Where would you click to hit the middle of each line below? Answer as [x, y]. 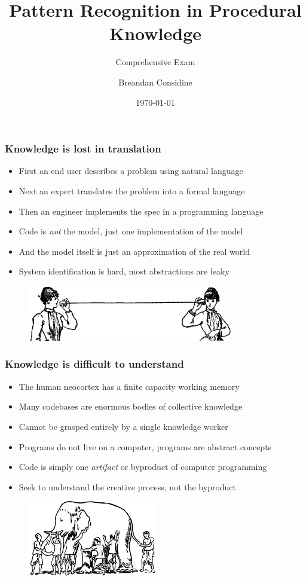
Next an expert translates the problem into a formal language [132, 190]
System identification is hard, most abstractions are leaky [124, 271]
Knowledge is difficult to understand [94, 364]
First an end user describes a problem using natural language [131, 171]
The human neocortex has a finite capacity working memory [129, 386]
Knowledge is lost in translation [83, 149]
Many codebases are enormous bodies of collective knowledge [131, 406]
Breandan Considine [155, 82]
